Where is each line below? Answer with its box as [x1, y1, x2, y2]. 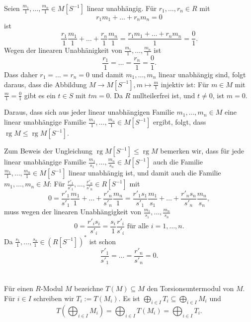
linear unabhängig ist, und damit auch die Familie [69, 167, 221, 178]
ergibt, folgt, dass [153, 117, 206, 127]
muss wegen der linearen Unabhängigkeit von [4, 206, 141, 217]
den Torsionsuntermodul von [147, 283, 234, 294]
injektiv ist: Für [161, 79, 209, 89]
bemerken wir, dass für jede [160, 146, 244, 156]
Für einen [4, 283, 33, 294]
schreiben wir [33, 293, 74, 304]
